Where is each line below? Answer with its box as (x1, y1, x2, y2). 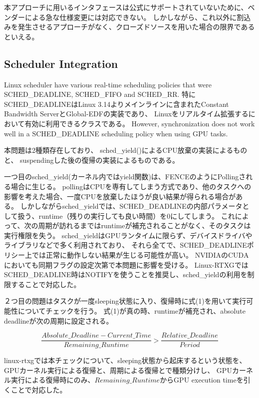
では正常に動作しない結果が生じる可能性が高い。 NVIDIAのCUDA (31, 250, 249, 260)
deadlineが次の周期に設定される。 (4, 315, 113, 326)
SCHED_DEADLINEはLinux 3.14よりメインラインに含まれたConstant (4, 98, 229, 109)
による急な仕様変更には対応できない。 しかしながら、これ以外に (24, 11, 237, 22)
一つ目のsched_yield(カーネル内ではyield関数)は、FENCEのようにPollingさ (4, 171, 246, 182)
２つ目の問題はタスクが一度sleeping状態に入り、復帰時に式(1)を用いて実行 (4, 296, 247, 306)
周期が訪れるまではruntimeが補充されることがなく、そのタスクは (38, 220, 251, 231)
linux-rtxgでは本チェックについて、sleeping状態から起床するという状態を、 (4, 355, 247, 366)
